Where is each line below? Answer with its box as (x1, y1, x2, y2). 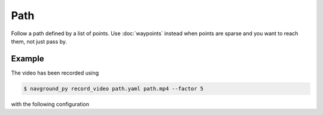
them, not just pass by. (11, 38, 67, 45)
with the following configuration (11, 100, 90, 107)
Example (11, 54, 44, 64)
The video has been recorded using (11, 69, 99, 76)
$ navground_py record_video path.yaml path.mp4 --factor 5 (23, 85, 204, 92)
